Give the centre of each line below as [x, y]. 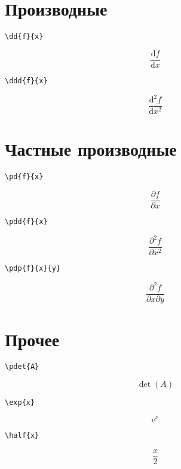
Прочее [32, 339]
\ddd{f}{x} [26, 81]
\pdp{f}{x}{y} [33, 269]
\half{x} [22, 435]
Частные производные [91, 149]
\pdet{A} [22, 367]
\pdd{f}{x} [26, 221]
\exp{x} [20, 403]
